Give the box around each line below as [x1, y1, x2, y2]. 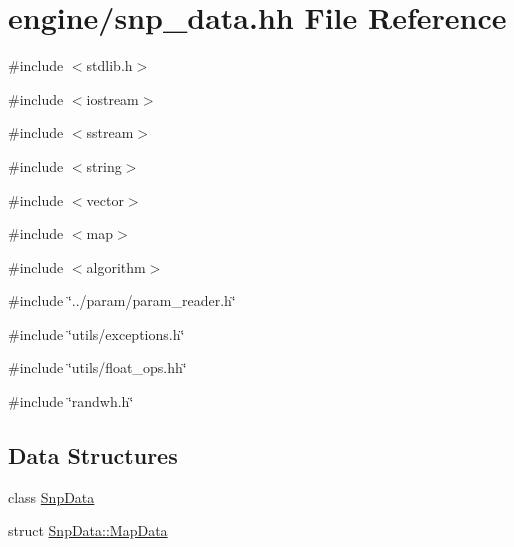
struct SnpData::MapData [8, 520, 168, 541]
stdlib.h [86, 55, 133, 76]
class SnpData [8, 486, 95, 507]
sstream [86, 122, 134, 143]
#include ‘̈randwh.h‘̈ [8, 391, 134, 412]
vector [86, 189, 124, 210]
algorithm [86, 256, 146, 277]
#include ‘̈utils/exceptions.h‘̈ [8, 323, 185, 344]
